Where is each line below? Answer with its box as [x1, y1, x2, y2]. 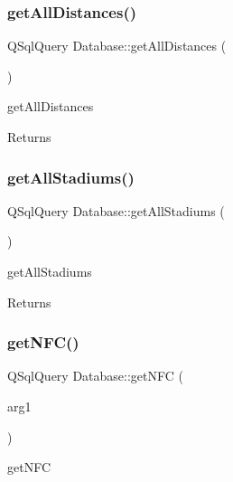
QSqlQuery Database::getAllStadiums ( [7, 201, 225, 220]
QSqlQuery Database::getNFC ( [7, 366, 183, 385]
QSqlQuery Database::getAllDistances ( [7, 36, 227, 55]
